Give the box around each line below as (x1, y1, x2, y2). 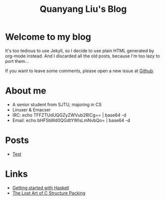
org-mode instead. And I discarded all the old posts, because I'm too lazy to (5, 53, 160, 59)
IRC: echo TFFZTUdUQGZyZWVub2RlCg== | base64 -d (12, 112, 126, 118)
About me (5, 85, 47, 97)
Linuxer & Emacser (12, 106, 51, 112)
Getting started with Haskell (12, 185, 69, 191)
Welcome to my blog (5, 31, 91, 43)
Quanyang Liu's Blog (39, 3, 127, 15)
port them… (5, 58, 29, 64)
